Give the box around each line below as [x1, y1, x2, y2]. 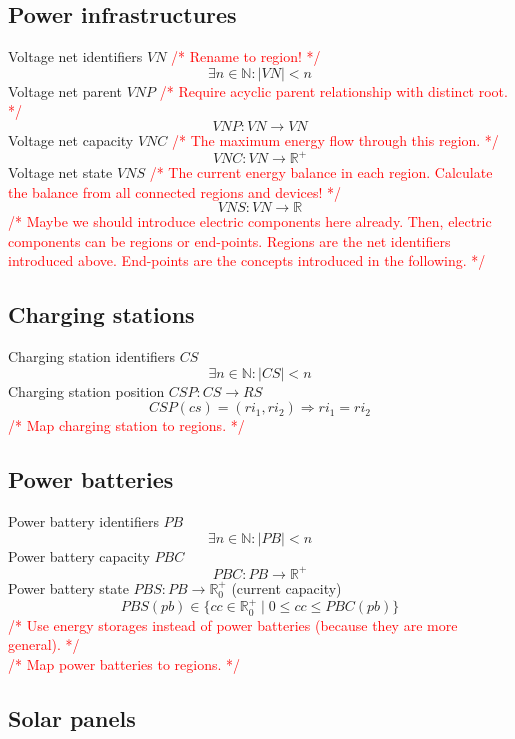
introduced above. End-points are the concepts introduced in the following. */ [8, 250, 486, 271]
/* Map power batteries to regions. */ [8, 653, 241, 674]
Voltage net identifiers [8, 46, 143, 67]
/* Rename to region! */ [171, 46, 321, 67]
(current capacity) [231, 577, 342, 598]
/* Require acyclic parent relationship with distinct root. [159, 80, 508, 101]
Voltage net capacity [8, 129, 134, 150]
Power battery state [8, 577, 129, 598]
